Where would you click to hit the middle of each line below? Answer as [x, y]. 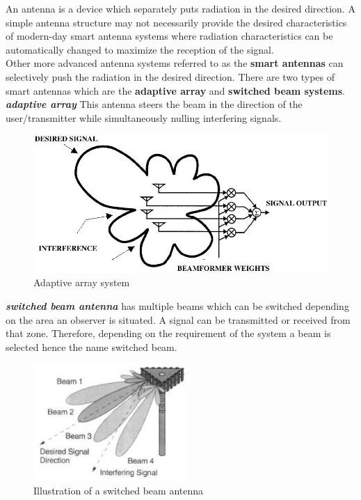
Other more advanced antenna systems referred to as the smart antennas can [175, 63]
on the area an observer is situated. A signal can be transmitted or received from [178, 319]
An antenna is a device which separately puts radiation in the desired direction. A [180, 8]
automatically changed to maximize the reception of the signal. [140, 49]
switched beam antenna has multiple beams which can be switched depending [177, 306]
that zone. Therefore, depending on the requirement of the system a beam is [168, 333]
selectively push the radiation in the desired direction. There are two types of [170, 76]
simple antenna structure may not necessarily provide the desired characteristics [176, 22]
